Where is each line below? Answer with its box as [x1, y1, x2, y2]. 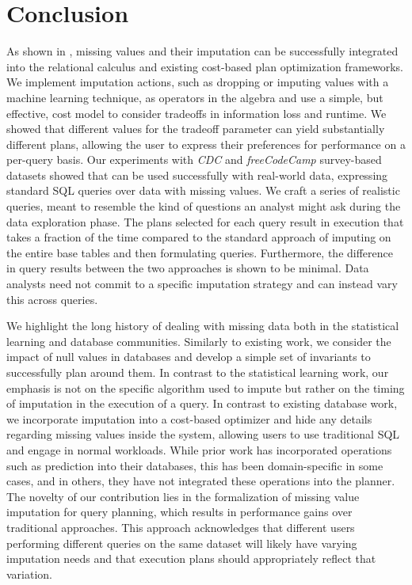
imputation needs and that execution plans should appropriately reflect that [6, 550, 376, 567]
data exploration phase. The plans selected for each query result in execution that [6, 213, 404, 230]
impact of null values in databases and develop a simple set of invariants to [6, 348, 371, 365]
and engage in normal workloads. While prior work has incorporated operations [6, 441, 392, 458]
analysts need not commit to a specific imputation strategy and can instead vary [6, 275, 398, 292]
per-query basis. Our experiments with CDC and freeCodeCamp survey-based [6, 151, 382, 168]
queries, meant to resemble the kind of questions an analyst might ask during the [6, 198, 401, 215]
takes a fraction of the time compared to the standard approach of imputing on [6, 229, 391, 245]
